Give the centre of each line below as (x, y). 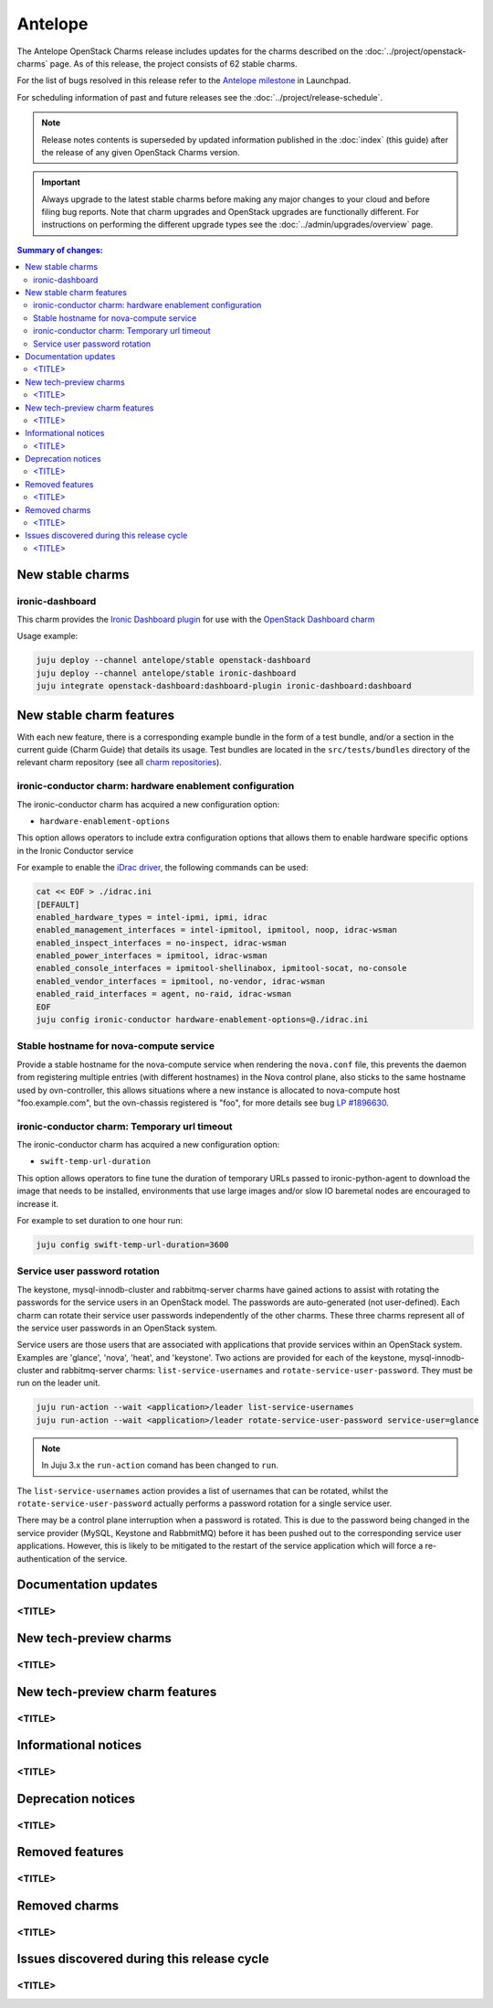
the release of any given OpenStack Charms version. (141, 152)
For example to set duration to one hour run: (100, 1221)
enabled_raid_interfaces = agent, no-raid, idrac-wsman (164, 994)
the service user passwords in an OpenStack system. (117, 1328)
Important (61, 182)
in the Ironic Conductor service (75, 850)
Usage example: (47, 636)
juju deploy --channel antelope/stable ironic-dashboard (166, 673)
